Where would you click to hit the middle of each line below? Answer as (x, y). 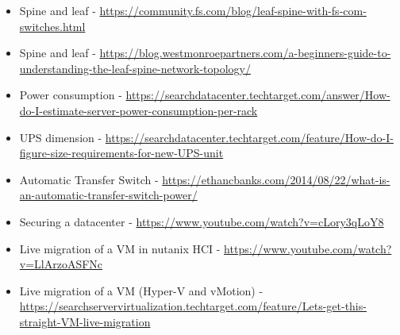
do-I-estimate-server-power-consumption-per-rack (138, 110)
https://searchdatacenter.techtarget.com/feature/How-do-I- (249, 137)
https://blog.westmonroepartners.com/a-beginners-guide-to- (245, 53)
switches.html (52, 26)
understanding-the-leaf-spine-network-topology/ (135, 68)
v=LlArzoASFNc (61, 264)
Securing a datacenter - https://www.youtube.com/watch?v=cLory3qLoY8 (202, 221)
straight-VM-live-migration (85, 321)
